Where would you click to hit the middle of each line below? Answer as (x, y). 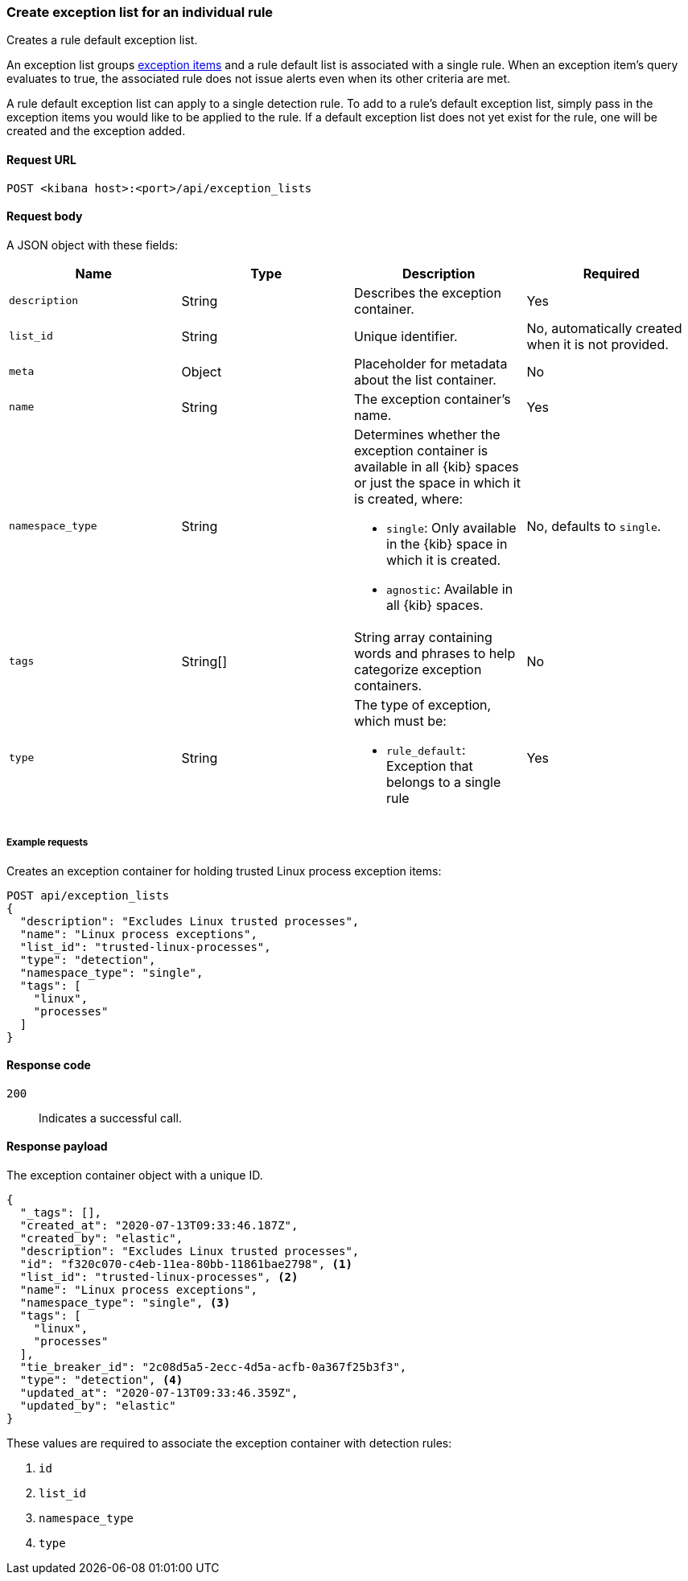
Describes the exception (428, 292)
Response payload (57, 1147)
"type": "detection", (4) (101, 1380)
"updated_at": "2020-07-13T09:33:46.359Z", (159, 1393)
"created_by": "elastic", (101, 1239)
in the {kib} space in (447, 543)
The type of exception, (423, 704)
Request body (45, 216)
